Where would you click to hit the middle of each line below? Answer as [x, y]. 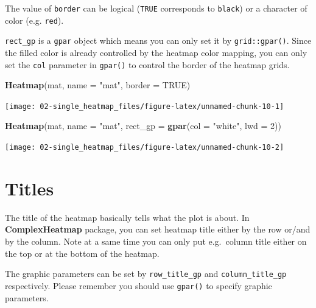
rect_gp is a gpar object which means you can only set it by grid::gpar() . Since [158, 40]
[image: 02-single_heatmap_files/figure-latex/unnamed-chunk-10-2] [145, 148]
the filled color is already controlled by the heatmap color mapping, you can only [156, 52]
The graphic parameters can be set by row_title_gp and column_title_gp [146, 274]
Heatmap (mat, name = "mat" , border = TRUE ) [98, 85]
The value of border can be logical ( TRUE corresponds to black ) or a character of [156, 8]
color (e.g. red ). [34, 20]
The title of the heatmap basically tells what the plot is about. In [127, 217]
